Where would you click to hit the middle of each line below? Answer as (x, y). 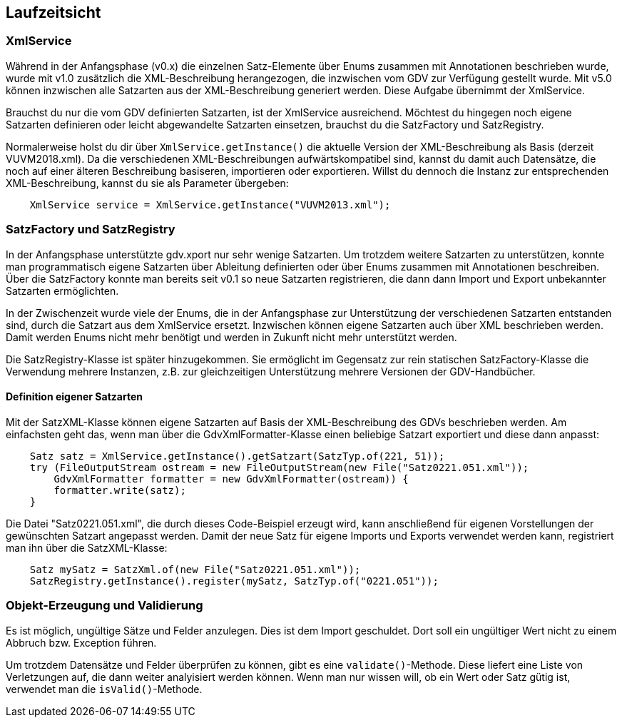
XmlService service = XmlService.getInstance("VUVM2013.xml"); (210, 204)
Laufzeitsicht (53, 12)
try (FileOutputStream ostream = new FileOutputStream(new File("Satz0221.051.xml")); (279, 467)
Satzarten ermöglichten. (62, 290)
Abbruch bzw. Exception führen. (81, 642)
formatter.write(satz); (120, 490)
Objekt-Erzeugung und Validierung (104, 606)
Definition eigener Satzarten (74, 397)
